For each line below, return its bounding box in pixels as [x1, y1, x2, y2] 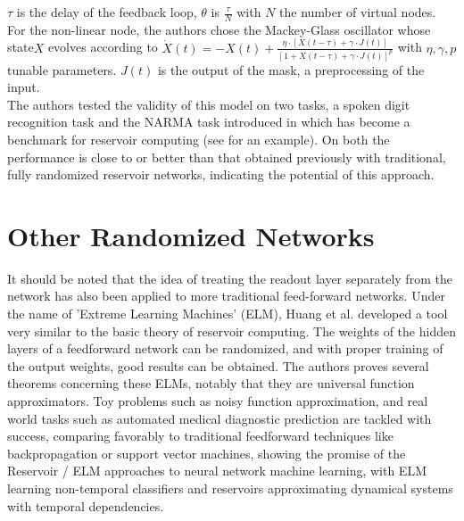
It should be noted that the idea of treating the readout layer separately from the [7, 269, 452, 287]
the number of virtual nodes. [279, 3, 436, 21]
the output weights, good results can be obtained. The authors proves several [7, 356, 429, 375]
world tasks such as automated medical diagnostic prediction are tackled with [7, 409, 432, 427]
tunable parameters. [7, 60, 117, 79]
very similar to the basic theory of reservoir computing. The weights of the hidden [7, 321, 456, 340]
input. [7, 78, 40, 96]
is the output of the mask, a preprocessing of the [157, 60, 425, 79]
